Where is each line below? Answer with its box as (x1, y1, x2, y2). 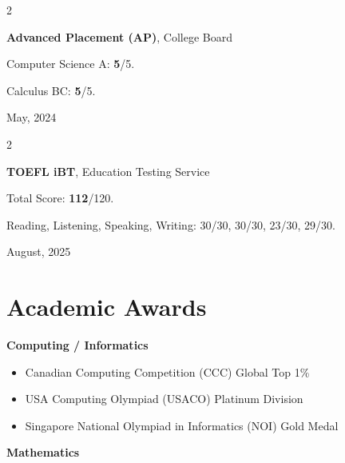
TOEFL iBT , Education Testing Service (6, 162, 210, 179)
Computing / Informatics (6, 337, 149, 353)
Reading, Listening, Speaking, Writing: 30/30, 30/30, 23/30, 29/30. (6, 216, 336, 233)
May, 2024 (6, 109, 57, 126)
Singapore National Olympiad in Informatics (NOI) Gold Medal (25, 417, 339, 433)
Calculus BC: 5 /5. (6, 82, 96, 98)
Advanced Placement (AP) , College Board (6, 28, 233, 45)
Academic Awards (6, 290, 207, 323)
